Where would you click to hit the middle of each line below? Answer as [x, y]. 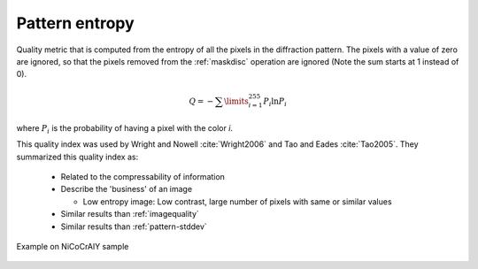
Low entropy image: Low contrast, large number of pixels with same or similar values [238, 201]
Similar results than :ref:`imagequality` [130, 214]
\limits [236, 101]
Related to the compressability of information [143, 177]
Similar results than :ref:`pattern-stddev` [134, 227]
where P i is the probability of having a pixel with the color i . [125, 129]
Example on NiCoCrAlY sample [73, 247]
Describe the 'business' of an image [127, 189]
